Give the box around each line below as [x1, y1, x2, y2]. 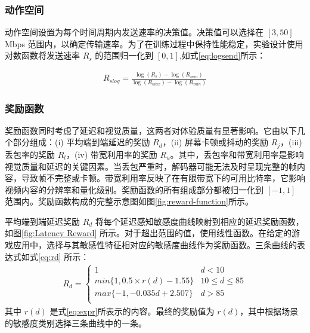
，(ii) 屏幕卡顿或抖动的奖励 [162, 136, 268, 148]
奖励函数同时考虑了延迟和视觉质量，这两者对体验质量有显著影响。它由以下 [5, 124, 297, 136]
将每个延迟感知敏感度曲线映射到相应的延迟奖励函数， [95, 215, 304, 227]
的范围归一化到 [95, 49, 154, 62]
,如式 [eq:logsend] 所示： [179, 49, 266, 62]
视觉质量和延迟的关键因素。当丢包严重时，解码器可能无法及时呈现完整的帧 [5, 160, 297, 172]
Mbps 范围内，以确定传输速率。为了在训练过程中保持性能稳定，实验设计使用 [5, 37, 303, 50]
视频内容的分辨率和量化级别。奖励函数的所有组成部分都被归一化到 [5, 183, 263, 195]
